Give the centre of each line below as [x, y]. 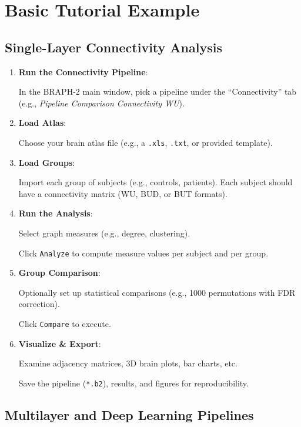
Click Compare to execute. [65, 324]
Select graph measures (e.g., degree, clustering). [104, 233]
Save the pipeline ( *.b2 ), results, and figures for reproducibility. [133, 383]
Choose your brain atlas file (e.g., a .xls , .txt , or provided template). [146, 142]
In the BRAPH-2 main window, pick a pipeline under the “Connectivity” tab [158, 91]
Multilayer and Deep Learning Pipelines [129, 414]
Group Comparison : [59, 273]
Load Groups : [47, 162]
